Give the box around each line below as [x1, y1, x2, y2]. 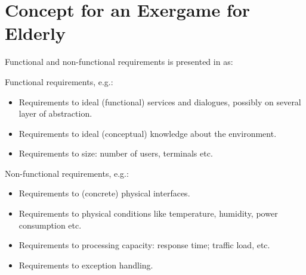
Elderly [5, 21, 66, 45]
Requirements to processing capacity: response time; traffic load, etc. [18, 239, 270, 251]
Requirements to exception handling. [18, 258, 153, 271]
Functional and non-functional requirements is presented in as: [5, 55, 233, 68]
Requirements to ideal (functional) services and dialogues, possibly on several [18, 95, 301, 108]
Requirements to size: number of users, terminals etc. [18, 147, 213, 160]
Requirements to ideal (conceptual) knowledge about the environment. [18, 127, 277, 139]
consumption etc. [18, 218, 82, 231]
